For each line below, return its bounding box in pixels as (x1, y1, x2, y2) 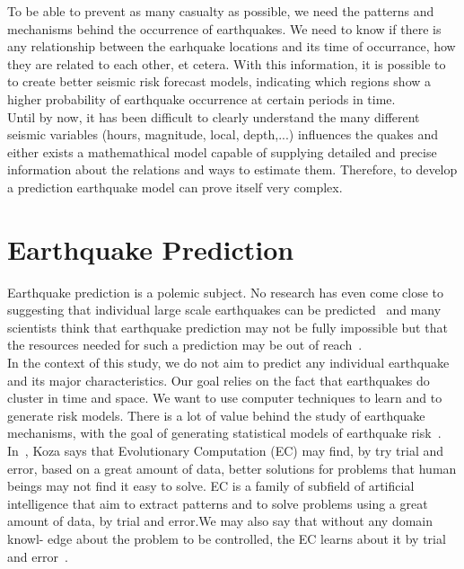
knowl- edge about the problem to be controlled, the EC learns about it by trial (7, 529, 446, 547)
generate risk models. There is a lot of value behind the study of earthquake (7, 405, 425, 424)
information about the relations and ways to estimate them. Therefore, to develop (7, 160, 458, 179)
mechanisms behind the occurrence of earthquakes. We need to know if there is (7, 19, 442, 38)
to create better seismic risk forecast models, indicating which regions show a (7, 72, 432, 91)
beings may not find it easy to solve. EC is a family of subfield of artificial (7, 476, 415, 495)
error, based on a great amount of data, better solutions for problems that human (7, 458, 457, 477)
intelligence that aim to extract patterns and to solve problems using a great (7, 493, 428, 512)
